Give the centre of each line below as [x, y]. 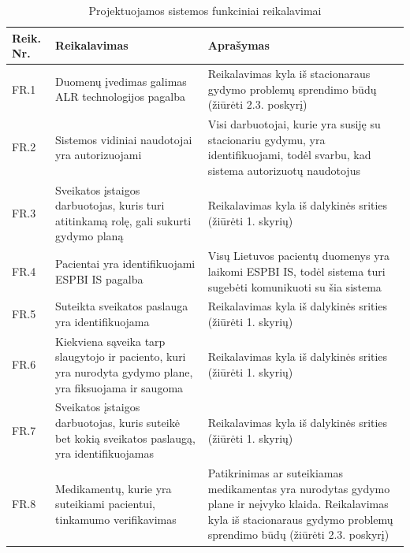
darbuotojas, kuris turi [110, 205]
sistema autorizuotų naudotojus [284, 170]
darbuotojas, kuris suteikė [117, 422]
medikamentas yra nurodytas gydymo [299, 488]
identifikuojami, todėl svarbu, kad [289, 155]
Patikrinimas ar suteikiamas [275, 473]
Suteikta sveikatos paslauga [122, 306]
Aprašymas [239, 45]
